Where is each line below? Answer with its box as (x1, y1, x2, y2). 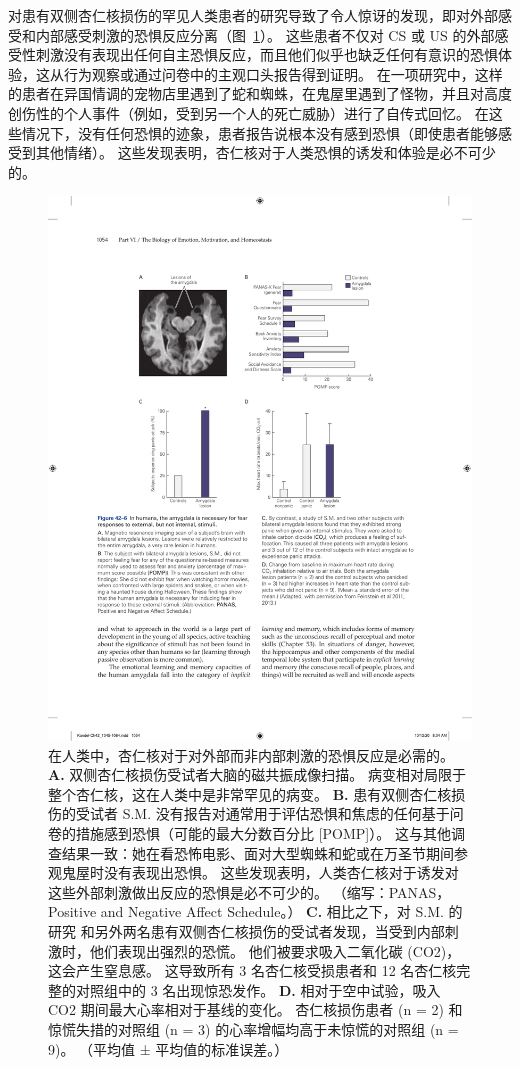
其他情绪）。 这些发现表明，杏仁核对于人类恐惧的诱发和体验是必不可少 (35, 142, 496, 163)
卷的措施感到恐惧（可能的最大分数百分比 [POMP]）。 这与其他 (48, 823, 451, 844)
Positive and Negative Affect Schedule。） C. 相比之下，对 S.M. (48, 901, 444, 922)
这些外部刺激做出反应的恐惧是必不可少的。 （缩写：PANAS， (48, 881, 451, 902)
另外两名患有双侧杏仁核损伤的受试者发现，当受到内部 (94, 921, 445, 942)
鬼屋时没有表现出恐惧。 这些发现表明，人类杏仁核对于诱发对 (61, 862, 459, 883)
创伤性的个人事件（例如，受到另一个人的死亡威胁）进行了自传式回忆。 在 (8, 102, 489, 123)
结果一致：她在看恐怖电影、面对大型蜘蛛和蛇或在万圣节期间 (61, 842, 454, 863)
